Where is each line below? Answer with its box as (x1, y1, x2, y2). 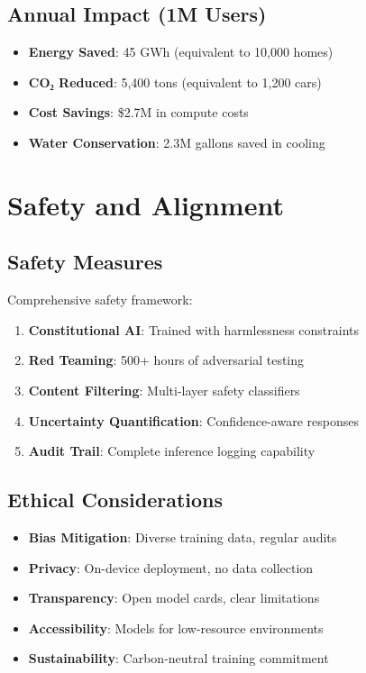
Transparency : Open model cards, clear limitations (28, 588, 320, 607)
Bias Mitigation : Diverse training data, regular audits (28, 527, 337, 546)
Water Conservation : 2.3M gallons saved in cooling (28, 132, 325, 151)
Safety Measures (7, 248, 163, 276)
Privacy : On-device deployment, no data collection (28, 558, 314, 577)
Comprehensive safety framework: (7, 290, 193, 309)
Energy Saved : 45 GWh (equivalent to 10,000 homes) (28, 42, 334, 61)
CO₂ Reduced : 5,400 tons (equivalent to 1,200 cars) (28, 72, 322, 91)
